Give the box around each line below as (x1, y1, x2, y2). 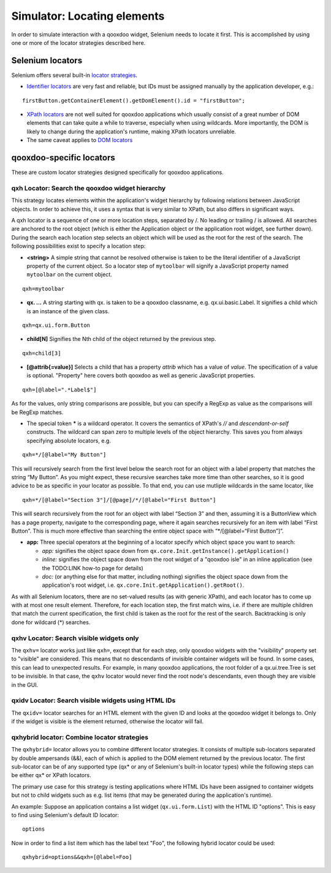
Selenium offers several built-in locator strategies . (11, 71, 138, 79)
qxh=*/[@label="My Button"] (22, 452, 107, 458)
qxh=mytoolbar (22, 285, 64, 292)
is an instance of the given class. (26, 307, 110, 315)
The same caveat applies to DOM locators (26, 136, 133, 144)
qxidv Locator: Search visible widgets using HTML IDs (11, 696, 176, 705)
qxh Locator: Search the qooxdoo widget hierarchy (11, 184, 166, 192)
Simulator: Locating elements (11, 9, 165, 23)
